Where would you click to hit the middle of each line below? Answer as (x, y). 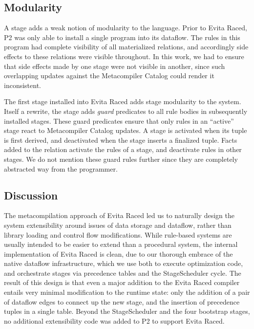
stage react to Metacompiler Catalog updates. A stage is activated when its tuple (126, 130)
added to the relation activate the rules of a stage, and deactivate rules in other (123, 149)
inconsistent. (22, 85)
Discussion (31, 195)
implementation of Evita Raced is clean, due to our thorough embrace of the (118, 253)
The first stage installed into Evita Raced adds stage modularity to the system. (123, 101)
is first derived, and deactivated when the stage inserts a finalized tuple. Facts (121, 140)
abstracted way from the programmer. (61, 168)
